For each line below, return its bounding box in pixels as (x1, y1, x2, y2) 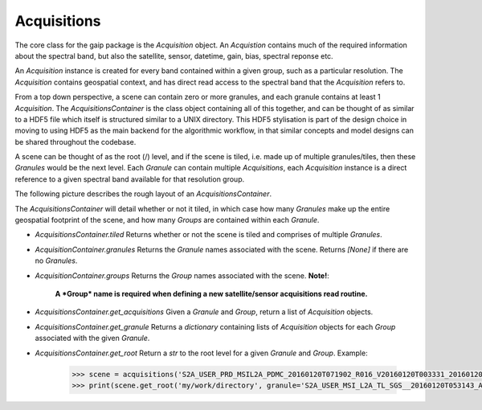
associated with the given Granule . (35, 334, 150, 343)
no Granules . (35, 256, 78, 265)
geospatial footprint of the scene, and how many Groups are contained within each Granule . (14, 215, 320, 225)
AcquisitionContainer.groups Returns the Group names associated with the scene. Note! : (35, 270, 329, 281)
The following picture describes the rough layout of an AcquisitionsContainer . (14, 189, 272, 199)
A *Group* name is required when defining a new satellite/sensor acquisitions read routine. (55, 289, 368, 298)
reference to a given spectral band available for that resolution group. (14, 174, 245, 184)
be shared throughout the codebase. (14, 137, 137, 146)
